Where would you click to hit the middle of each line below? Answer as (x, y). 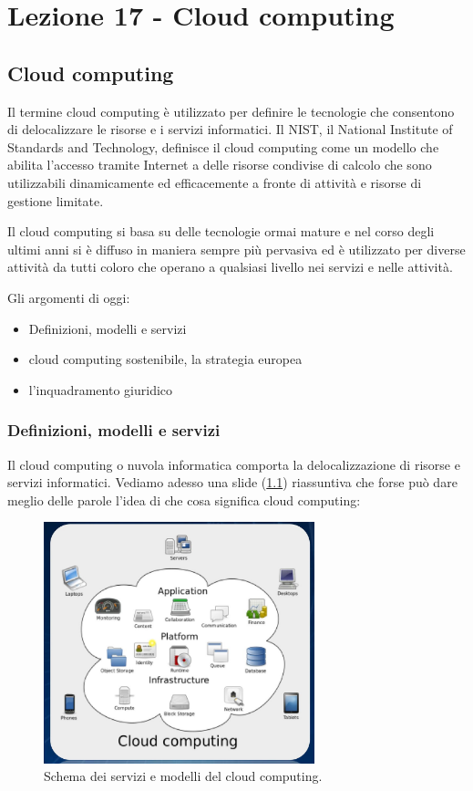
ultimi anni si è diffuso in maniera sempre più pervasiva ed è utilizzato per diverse (236, 249)
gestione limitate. (56, 200)
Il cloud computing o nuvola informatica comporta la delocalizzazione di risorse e (234, 464)
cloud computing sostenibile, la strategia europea (165, 359)
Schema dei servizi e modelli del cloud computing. (183, 776)
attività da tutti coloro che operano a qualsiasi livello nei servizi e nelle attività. (230, 267)
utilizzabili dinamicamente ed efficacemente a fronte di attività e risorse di (215, 182)
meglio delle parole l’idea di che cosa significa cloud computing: (184, 500)
